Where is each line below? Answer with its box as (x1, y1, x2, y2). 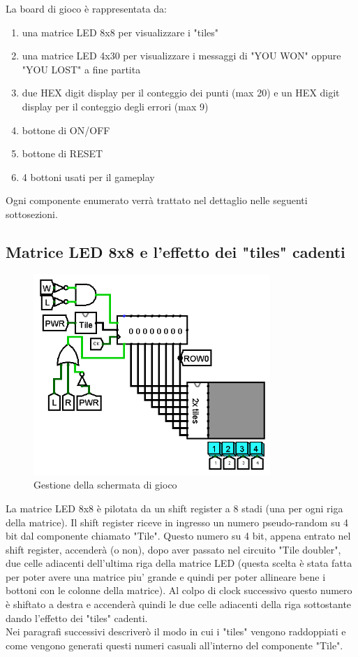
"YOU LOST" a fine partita (22, 62, 141, 76)
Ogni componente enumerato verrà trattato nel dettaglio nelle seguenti (6, 193, 308, 208)
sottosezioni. (6, 206, 58, 221)
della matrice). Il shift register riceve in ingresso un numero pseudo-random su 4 (6, 514, 349, 529)
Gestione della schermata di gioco (33, 477, 177, 492)
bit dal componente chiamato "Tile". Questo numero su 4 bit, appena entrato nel (6, 528, 351, 543)
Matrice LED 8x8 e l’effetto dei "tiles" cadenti (6, 240, 345, 262)
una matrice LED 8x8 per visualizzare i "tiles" (22, 24, 218, 39)
